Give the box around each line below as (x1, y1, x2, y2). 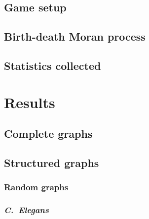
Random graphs (4, 181, 69, 193)
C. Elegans (4, 204, 49, 216)
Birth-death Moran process (4, 29, 146, 44)
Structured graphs (4, 155, 99, 170)
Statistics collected (4, 57, 101, 73)
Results (4, 92, 55, 112)
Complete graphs (4, 126, 93, 141)
